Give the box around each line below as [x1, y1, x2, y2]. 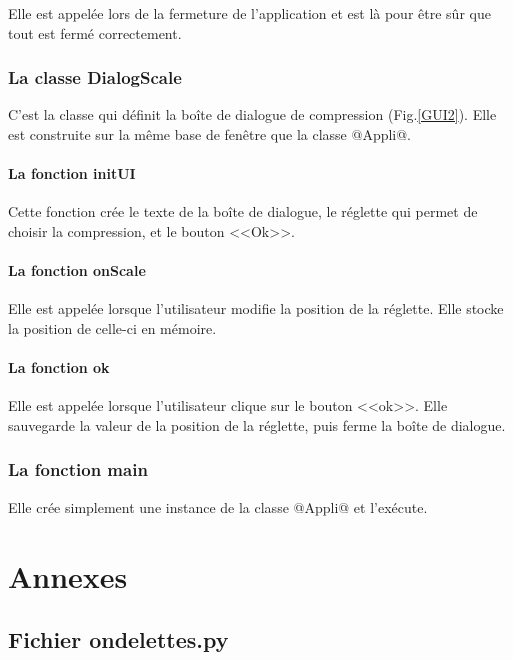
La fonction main [8, 457, 148, 482]
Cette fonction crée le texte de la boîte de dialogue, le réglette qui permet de [8, 201, 478, 222]
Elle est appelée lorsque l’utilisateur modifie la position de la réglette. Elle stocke [8, 298, 504, 319]
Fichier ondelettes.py [8, 624, 229, 655]
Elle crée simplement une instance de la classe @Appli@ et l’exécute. [8, 496, 428, 517]
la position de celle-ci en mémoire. [8, 317, 217, 338]
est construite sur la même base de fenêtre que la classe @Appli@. [8, 124, 412, 144]
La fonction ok [8, 357, 110, 378]
